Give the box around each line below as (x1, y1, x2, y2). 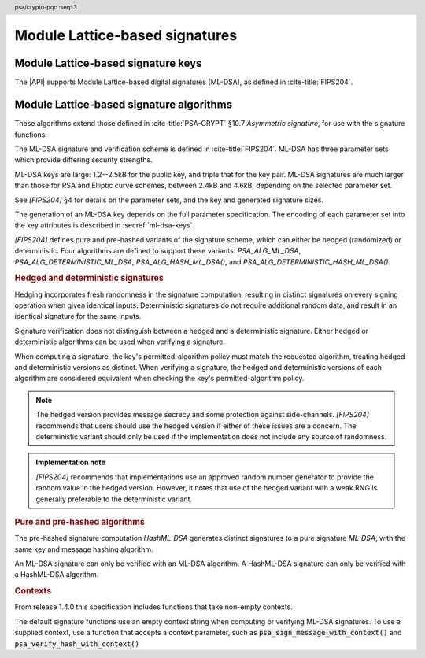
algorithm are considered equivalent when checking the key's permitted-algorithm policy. (14, 374, 305, 383)
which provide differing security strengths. (14, 155, 153, 164)
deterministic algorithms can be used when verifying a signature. (14, 337, 226, 346)
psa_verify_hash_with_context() (14, 639, 139, 649)
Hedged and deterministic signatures (14, 272, 164, 283)
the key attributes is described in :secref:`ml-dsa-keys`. (14, 220, 195, 230)
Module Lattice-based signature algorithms (14, 98, 233, 112)
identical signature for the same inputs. (14, 312, 142, 321)
